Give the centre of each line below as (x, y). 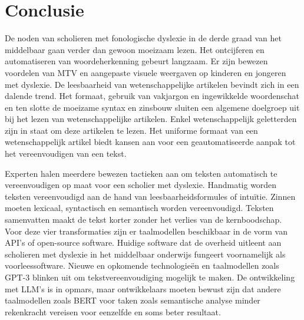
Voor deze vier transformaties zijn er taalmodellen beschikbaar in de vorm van (146, 231)
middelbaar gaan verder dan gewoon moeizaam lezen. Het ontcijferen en (135, 49)
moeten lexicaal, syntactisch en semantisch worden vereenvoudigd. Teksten (139, 208)
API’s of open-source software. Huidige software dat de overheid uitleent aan (143, 243)
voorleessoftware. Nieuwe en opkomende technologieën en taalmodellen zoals (142, 265)
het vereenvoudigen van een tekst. (66, 154)
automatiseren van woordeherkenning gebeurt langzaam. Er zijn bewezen (136, 61)
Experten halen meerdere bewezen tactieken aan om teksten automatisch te (141, 173)
